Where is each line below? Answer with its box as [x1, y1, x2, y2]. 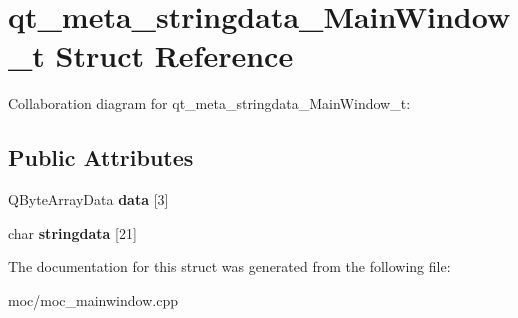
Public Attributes [8, 142, 194, 173]
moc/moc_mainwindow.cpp [8, 289, 178, 310]
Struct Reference [55, 35, 294, 76]
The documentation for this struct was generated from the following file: [8, 256, 451, 277]
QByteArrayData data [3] [8, 189, 169, 210]
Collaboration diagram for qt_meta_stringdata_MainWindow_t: [8, 93, 411, 114]
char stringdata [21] [8, 222, 137, 243]
